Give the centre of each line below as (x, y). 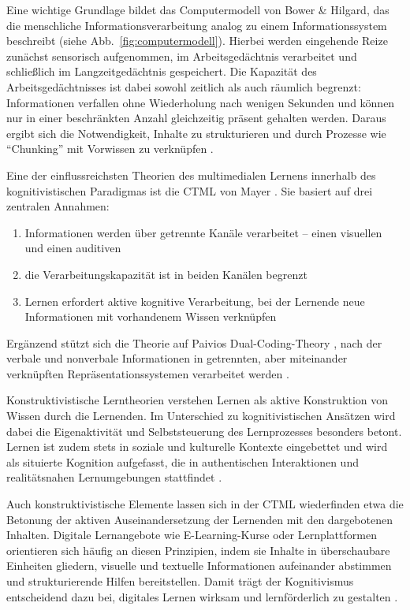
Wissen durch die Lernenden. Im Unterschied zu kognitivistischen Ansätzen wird (201, 416)
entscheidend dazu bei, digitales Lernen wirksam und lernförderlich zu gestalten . (202, 596)
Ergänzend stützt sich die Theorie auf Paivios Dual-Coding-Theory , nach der (194, 342)
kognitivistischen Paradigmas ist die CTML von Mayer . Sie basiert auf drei (190, 190)
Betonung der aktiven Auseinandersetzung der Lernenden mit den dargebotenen (199, 519)
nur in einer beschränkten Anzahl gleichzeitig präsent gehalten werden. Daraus (196, 118)
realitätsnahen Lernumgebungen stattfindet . (114, 477)
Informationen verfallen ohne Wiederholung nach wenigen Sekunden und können (201, 102)
